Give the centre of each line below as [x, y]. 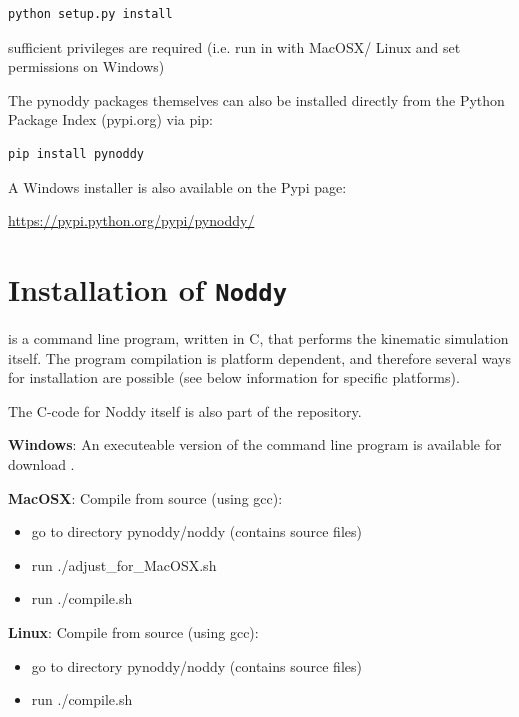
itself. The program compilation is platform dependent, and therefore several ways [259, 357]
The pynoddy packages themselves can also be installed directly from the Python [256, 99]
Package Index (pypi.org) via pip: [110, 119]
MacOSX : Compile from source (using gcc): [145, 497]
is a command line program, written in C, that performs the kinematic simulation [258, 338]
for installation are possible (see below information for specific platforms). [234, 377]
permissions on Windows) [86, 66]
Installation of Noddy [147, 288]
